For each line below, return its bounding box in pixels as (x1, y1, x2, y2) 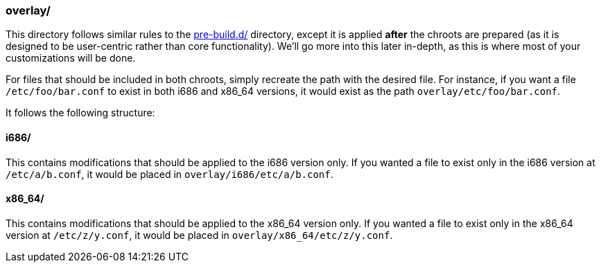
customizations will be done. (6, 52, 136, 64)
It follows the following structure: (6, 107, 155, 119)
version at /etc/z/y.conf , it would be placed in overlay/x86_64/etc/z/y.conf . (6, 229, 393, 241)
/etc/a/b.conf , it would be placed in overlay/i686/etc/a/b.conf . (6, 168, 333, 180)
